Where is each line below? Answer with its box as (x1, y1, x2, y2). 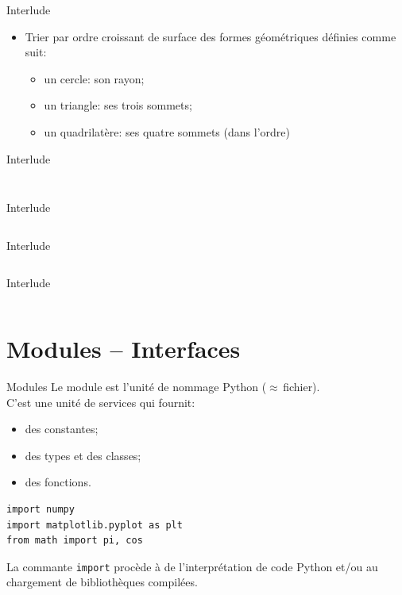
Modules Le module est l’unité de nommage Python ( (6, 378, 267, 395)
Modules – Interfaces (6, 332, 241, 365)
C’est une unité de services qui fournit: (6, 393, 195, 410)
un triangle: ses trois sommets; (44, 97, 192, 113)
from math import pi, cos (6, 535, 143, 547)
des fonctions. (25, 474, 91, 490)
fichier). (283, 378, 320, 395)
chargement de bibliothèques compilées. (6, 574, 198, 590)
